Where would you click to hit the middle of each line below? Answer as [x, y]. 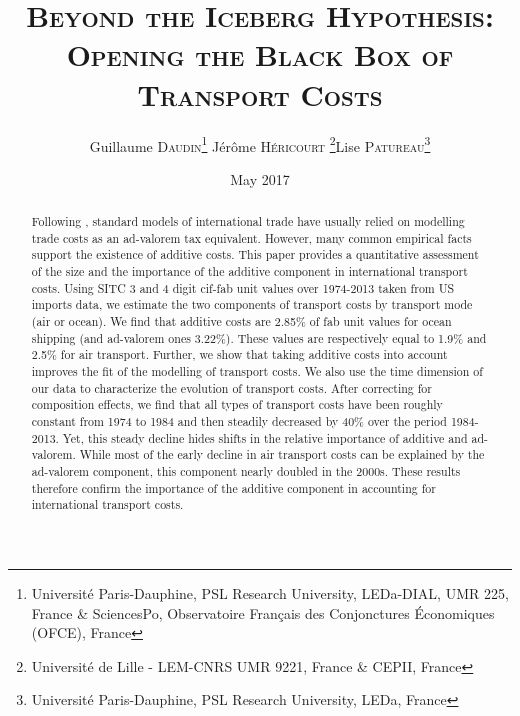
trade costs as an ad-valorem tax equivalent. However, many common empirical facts [251, 237]
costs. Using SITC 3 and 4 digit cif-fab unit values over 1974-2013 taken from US [243, 287]
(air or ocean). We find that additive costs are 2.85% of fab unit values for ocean [241, 321]
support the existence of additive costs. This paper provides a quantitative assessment [255, 254]
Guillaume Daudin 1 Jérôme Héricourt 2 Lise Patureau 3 [260, 144]
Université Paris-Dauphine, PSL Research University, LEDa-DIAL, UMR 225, [270, 592]
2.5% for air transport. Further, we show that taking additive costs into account [239, 354]
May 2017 [260, 178]
